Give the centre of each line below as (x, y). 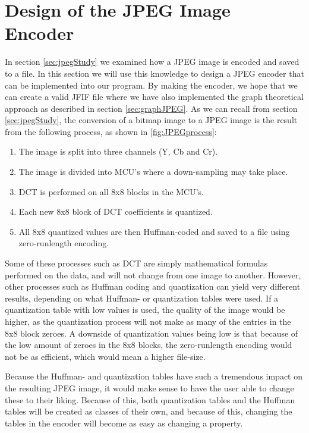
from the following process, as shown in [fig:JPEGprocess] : (111, 131)
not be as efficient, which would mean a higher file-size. (105, 356)
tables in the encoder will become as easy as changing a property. (124, 423)
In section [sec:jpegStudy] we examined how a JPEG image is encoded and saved (152, 62)
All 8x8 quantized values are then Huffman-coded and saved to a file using (154, 231)
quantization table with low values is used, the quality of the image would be (145, 310)
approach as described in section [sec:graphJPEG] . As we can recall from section (151, 108)
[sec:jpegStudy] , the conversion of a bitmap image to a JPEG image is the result (151, 120)
